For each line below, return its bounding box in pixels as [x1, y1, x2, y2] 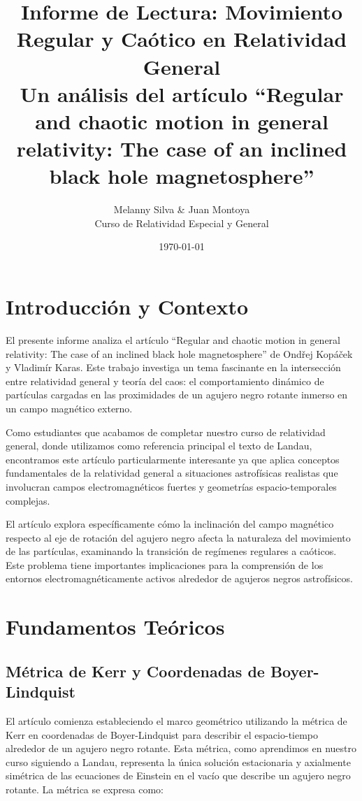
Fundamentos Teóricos [6, 612, 225, 641]
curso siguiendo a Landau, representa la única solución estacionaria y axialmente [6, 754, 351, 769]
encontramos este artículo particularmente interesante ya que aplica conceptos [6, 452, 340, 466]
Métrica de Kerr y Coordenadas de [6, 660, 265, 681]
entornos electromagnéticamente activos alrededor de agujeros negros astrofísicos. [6, 571, 353, 586]
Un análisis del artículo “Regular [20, 79, 344, 108]
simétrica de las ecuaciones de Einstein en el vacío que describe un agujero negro [6, 768, 351, 783]
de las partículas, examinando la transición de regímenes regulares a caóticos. [6, 544, 337, 558]
